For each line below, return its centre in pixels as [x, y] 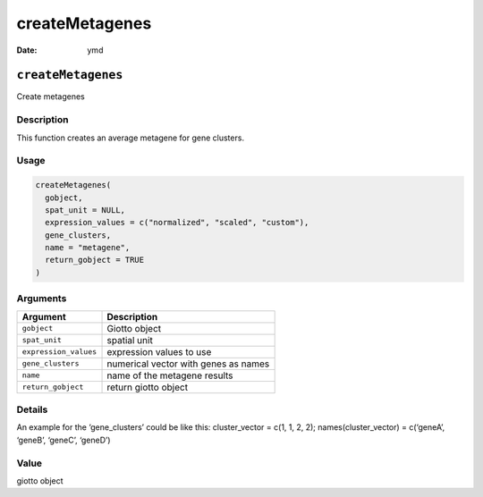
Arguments [42, 299]
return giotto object [147, 387]
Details [32, 409]
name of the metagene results [170, 375]
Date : [27, 50]
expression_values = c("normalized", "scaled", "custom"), [177, 223]
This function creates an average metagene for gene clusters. [131, 138]
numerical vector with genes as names [188, 364]
